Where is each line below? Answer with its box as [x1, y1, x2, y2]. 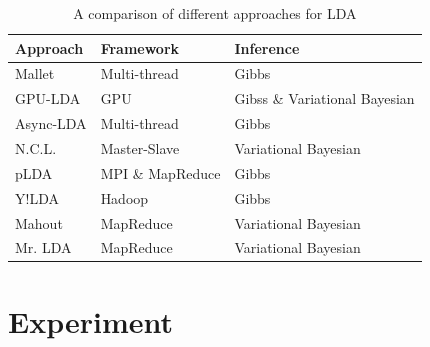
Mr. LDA [15, 237, 72, 258]
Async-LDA [15, 113, 87, 134]
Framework [100, 37, 180, 58]
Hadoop [100, 187, 149, 208]
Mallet [15, 63, 55, 84]
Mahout [15, 212, 63, 233]
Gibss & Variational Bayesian [234, 88, 415, 109]
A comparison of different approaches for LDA [73, 3, 357, 23]
